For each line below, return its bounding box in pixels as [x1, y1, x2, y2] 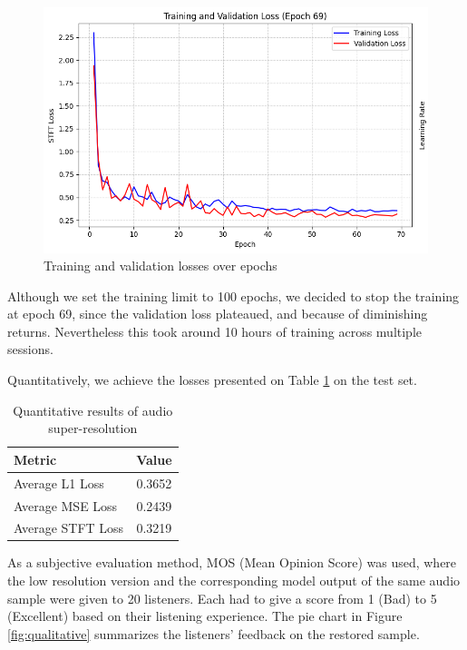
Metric [14, 449, 57, 468]
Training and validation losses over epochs [44, 256, 277, 275]
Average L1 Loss [14, 473, 104, 492]
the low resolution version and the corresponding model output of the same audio [7, 571, 461, 590]
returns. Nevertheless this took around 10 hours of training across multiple [7, 321, 423, 340]
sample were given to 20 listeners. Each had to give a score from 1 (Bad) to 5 [7, 588, 437, 607]
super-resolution [48, 419, 138, 438]
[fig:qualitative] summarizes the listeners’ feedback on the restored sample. [7, 624, 420, 643]
